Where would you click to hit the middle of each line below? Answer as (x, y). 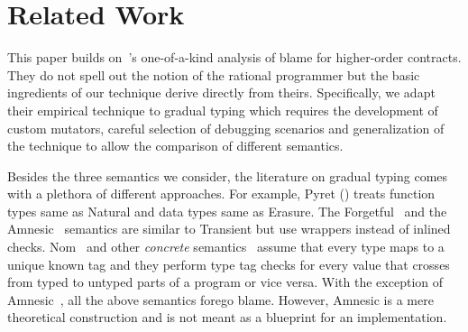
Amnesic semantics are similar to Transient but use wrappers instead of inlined (229, 229)
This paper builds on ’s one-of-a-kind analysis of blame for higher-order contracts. (234, 57)
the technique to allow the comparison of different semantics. (175, 146)
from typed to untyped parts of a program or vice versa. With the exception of (225, 282)
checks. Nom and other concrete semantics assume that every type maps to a (226, 247)
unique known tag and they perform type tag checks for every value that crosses (229, 264)
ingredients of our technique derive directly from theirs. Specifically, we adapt (221, 92)
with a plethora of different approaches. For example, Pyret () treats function (221, 194)
